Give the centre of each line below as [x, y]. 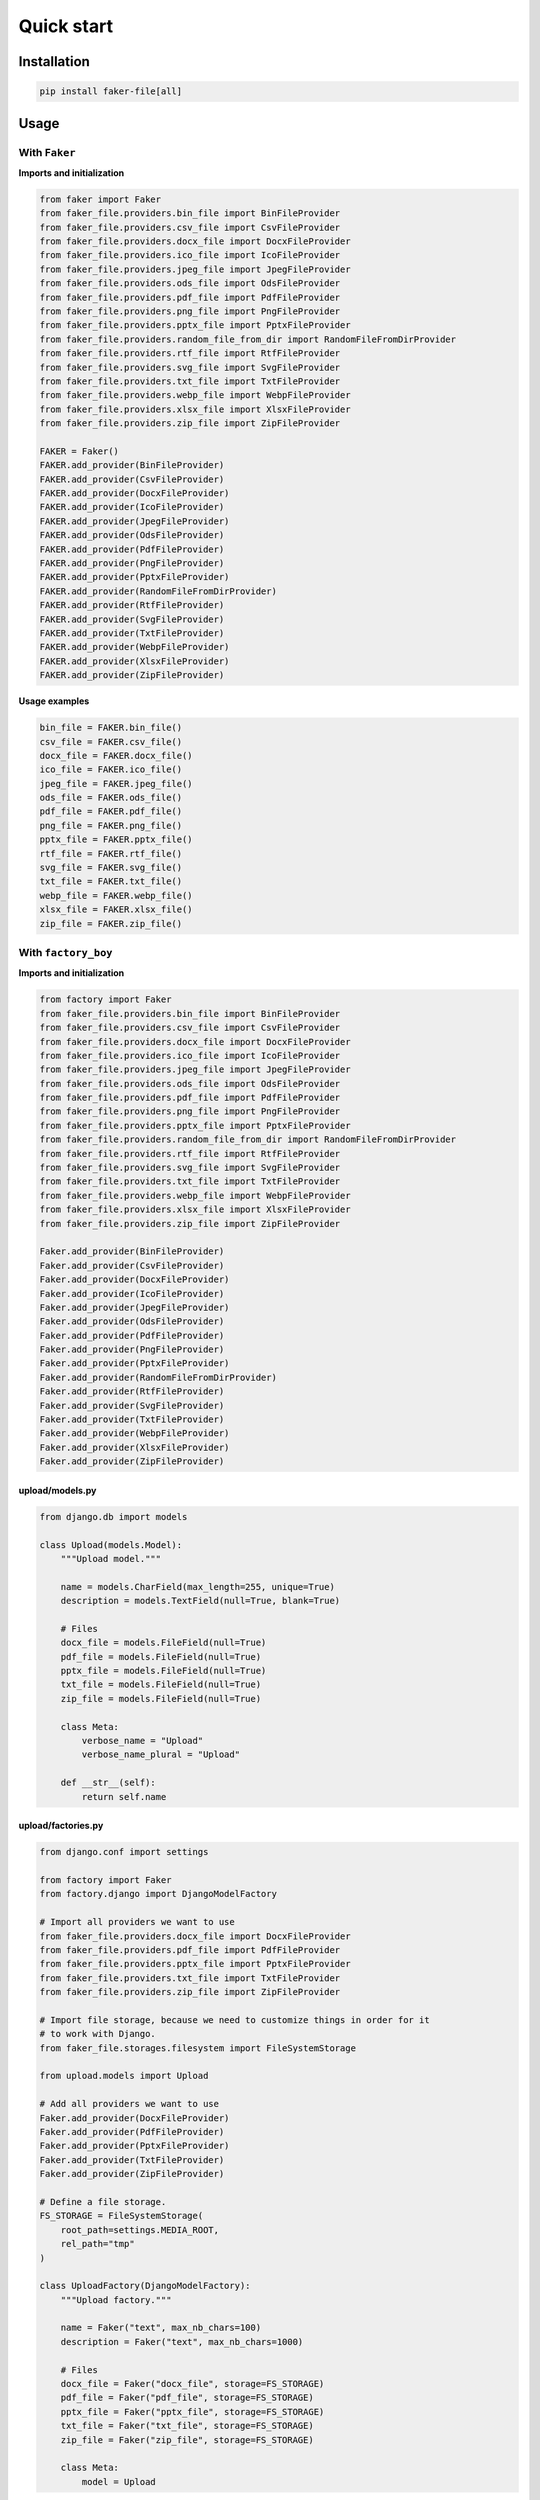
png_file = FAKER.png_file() [111, 825]
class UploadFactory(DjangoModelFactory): [145, 2286]
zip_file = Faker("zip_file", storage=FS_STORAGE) [187, 2439]
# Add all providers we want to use [129, 2104]
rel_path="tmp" [97, 2244]
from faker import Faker [100, 199]
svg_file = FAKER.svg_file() [111, 868]
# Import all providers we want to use [137, 1922]
